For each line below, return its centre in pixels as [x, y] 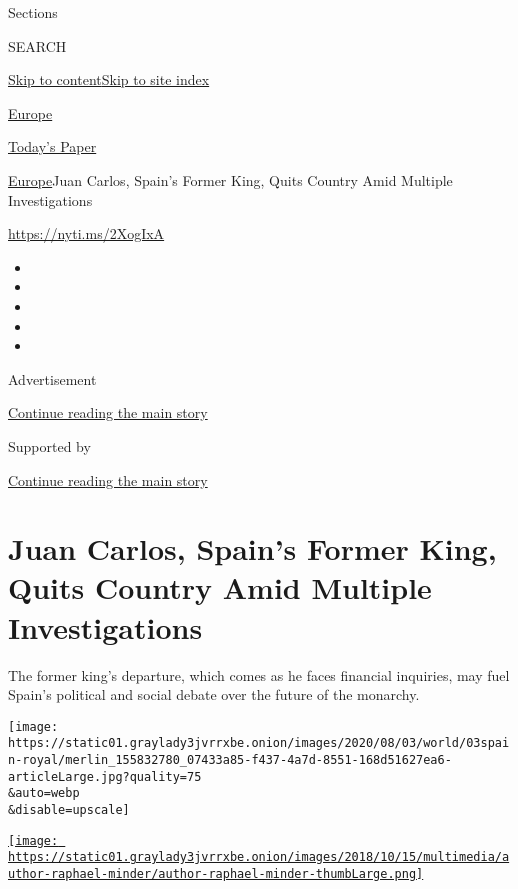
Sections [33, 12]
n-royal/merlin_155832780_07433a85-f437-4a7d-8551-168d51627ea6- [230, 760]
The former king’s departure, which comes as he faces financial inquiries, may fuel [259, 674]
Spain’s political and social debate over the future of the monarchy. [214, 694]
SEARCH [37, 45]
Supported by [49, 445]
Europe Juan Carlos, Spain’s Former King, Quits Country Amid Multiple [230, 179]
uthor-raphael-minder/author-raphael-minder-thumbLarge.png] [216, 874]
